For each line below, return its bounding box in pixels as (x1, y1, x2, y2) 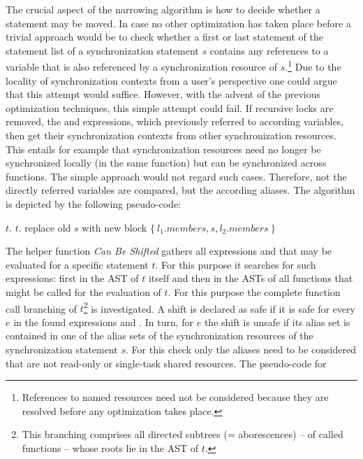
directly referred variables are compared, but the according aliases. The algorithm (6, 183, 355, 197)
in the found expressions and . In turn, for (13, 314, 194, 329)
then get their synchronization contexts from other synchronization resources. (6, 128, 336, 142)
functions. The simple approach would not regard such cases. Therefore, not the (6, 169, 347, 183)
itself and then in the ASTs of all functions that (148, 271, 353, 285)
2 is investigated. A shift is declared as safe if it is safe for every (83, 299, 355, 316)
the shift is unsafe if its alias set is (204, 314, 350, 329)
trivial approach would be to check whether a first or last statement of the (6, 29, 324, 44)
